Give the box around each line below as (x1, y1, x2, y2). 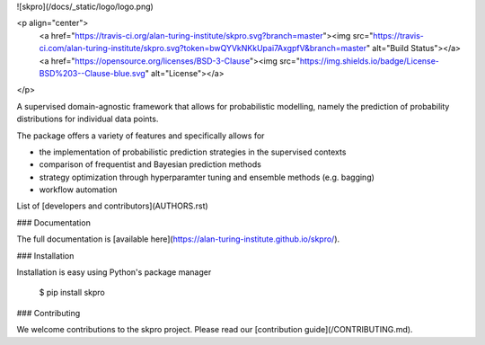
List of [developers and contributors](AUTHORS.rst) (16, 200, 208, 211)
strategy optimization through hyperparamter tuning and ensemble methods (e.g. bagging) (39, 172, 375, 182)
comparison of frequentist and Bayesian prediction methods (39, 159, 262, 170)
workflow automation (39, 184, 118, 195)
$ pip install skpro (39, 287, 105, 298)
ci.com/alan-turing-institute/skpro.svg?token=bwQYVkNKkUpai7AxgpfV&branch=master (39, 43, 367, 54)
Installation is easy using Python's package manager (16, 267, 212, 278)
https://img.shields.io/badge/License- (299, 55, 440, 66)
